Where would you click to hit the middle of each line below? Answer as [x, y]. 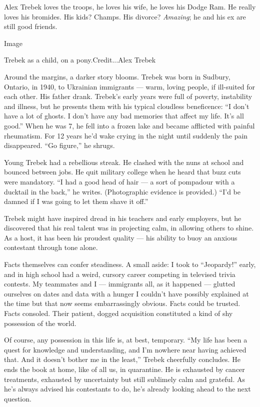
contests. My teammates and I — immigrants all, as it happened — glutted [120, 284]
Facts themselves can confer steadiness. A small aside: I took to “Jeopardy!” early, [130, 264]
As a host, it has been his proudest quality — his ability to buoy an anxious [121, 237]
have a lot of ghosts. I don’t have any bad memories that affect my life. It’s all [124, 116]
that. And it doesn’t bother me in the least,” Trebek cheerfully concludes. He [122, 359]
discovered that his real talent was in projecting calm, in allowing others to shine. [129, 228]
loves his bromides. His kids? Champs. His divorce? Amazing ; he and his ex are [125, 16]
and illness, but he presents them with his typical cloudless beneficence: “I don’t [127, 106]
